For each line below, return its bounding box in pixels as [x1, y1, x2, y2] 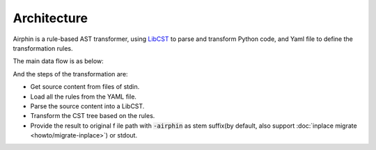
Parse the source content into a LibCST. [30, 101, 145, 110]
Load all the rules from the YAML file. [30, 92, 137, 101]
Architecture [13, 10, 88, 26]
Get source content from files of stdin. [30, 83, 140, 91]
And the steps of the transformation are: [13, 69, 128, 78]
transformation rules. [13, 44, 73, 52]
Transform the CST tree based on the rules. [30, 112, 155, 120]
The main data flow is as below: [13, 57, 104, 65]
